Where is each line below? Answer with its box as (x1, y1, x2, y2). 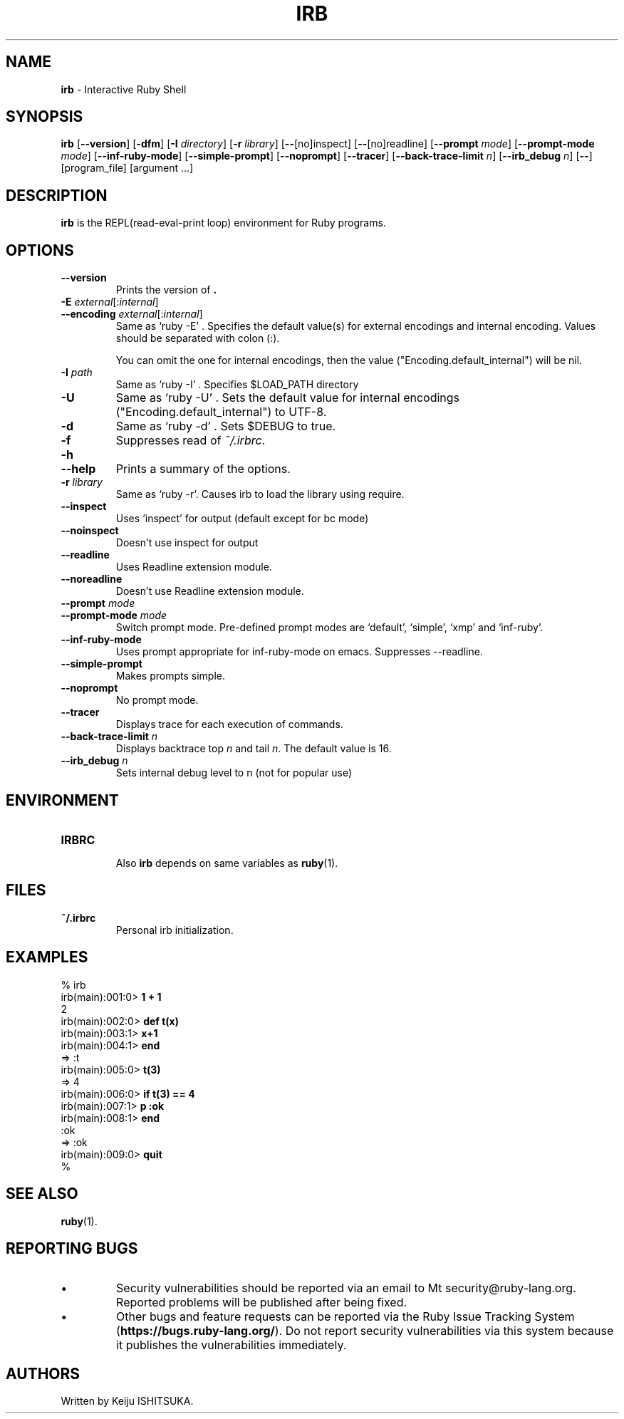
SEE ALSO (6, 1185, 78, 1203)
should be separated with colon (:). (115, 332, 280, 345)
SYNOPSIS (6, 108, 83, 126)
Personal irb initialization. (115, 923, 234, 936)
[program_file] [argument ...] (61, 162, 194, 175)
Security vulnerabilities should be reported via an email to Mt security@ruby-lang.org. (116, 1281, 576, 1296)
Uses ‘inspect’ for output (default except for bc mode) (115, 512, 369, 525)
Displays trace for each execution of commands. (115, 718, 343, 731)
